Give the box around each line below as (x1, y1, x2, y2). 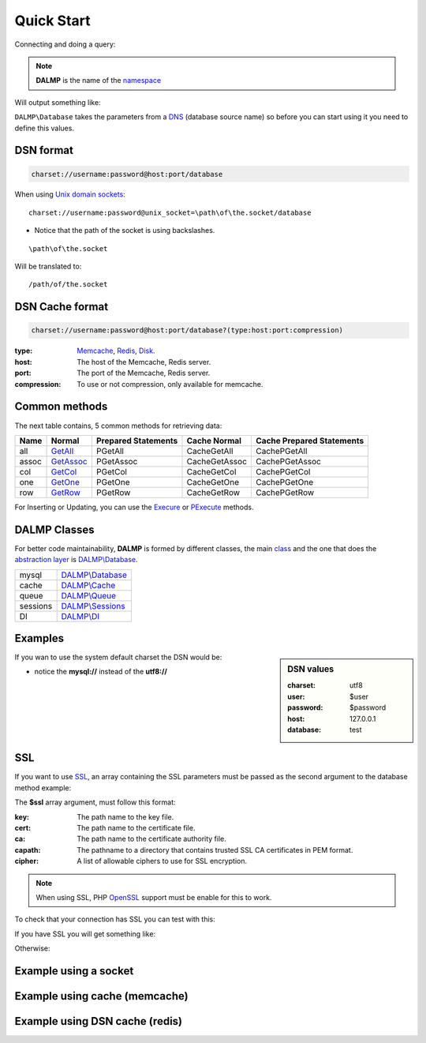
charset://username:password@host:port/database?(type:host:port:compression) (31, 326, 343, 335)
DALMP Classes (14, 523, 95, 536)
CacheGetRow (186, 486, 241, 497)
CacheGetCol (186, 466, 237, 477)
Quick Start (14, 12, 91, 29)
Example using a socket (14, 964, 134, 977)
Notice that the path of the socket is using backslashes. (34, 226, 215, 235)
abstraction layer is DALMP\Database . (14, 555, 138, 565)
